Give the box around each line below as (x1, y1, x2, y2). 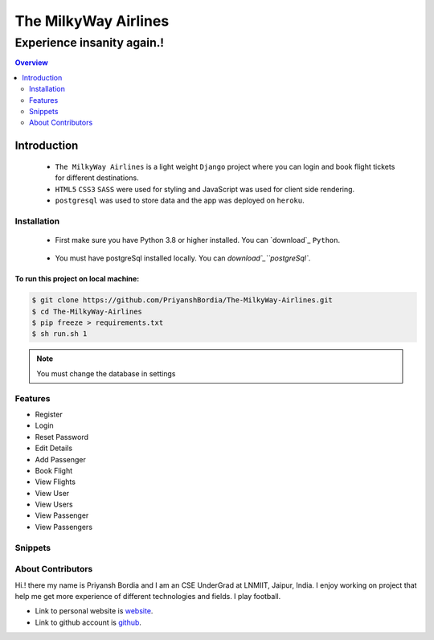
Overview (14, 58, 48, 68)
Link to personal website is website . (35, 606, 154, 616)
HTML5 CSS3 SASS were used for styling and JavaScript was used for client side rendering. (55, 184, 355, 194)
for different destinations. (55, 173, 140, 183)
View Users (35, 499, 73, 510)
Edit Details (35, 443, 72, 453)
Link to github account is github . (35, 617, 142, 627)
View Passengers (35, 522, 92, 531)
